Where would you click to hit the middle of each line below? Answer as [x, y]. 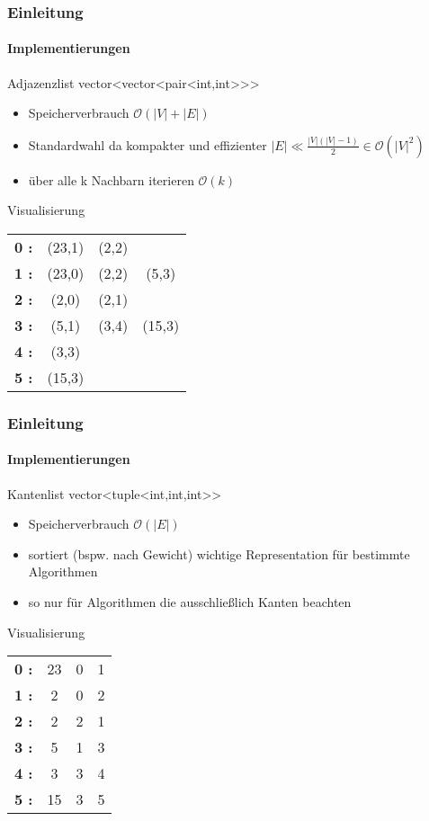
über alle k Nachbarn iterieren [111, 179]
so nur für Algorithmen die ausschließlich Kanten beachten [190, 602]
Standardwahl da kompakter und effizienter [147, 144]
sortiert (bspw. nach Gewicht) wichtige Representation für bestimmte [219, 553]
